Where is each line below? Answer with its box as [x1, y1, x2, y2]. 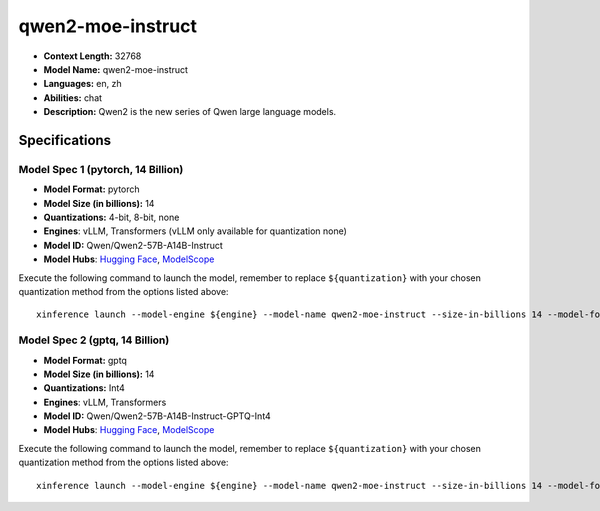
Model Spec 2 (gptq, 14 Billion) [18, 333, 170, 347]
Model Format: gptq [43, 354, 127, 366]
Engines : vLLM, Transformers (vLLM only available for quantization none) [43, 225, 347, 237]
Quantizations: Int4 [43, 382, 125, 394]
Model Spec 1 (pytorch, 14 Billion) [18, 162, 184, 176]
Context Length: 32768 [43, 50, 142, 62]
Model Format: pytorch [43, 183, 140, 195]
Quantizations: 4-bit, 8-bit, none [43, 211, 180, 224]
